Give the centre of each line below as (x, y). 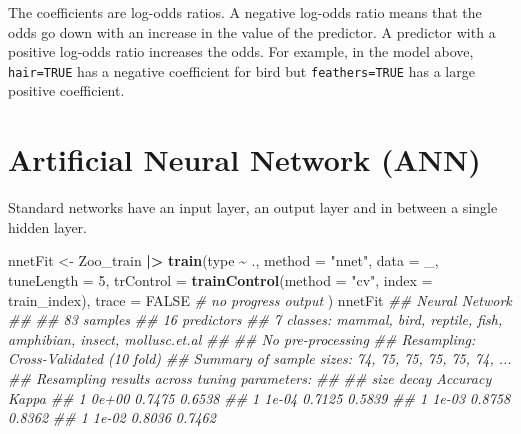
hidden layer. (48, 226)
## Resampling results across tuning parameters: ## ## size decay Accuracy (250, 377)
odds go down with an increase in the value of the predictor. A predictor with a (252, 31)
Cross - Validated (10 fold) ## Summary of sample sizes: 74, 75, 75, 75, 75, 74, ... (260, 358)
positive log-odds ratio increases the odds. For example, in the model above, (241, 51)
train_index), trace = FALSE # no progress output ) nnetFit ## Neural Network (260, 299)
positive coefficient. (66, 90)
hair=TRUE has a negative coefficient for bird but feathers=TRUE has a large (241, 70)
